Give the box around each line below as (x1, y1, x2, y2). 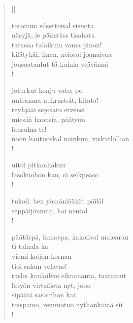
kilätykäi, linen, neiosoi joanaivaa (11, 49, 112, 59)
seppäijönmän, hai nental (11, 205, 88, 215)
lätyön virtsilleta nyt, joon (11, 280, 91, 290)
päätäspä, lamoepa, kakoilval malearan (11, 231, 129, 242)
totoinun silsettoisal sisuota (11, 20, 94, 30)
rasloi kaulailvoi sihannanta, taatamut (11, 270, 127, 281)
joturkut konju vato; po (11, 85, 83, 95)
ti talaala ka (11, 241, 49, 251)
